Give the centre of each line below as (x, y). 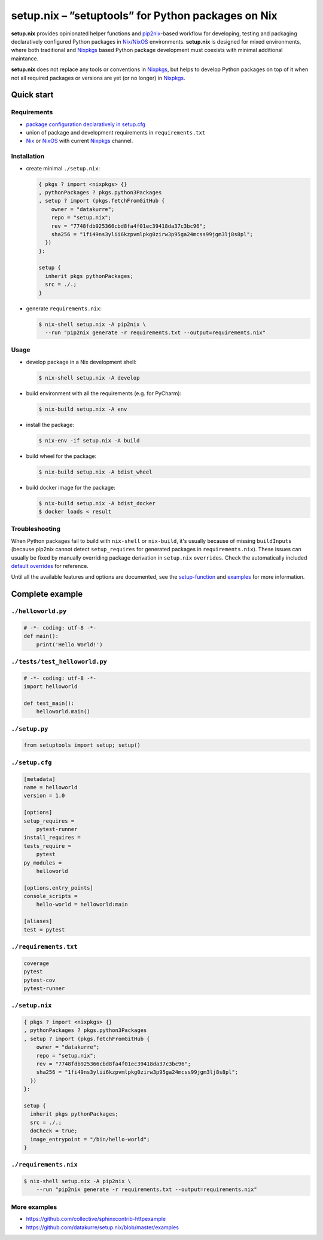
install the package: (50, 424)
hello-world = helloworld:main (82, 905)
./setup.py (30, 729)
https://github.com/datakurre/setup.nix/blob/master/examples (103, 1227)
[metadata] (39, 779)
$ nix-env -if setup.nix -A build (89, 440)
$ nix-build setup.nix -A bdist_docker (97, 503)
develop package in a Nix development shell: (81, 362)
